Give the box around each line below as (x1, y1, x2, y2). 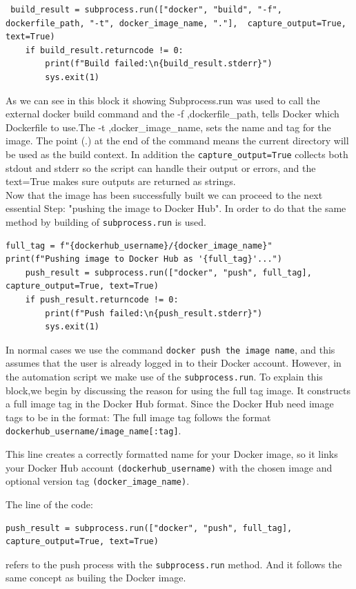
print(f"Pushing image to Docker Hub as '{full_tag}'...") (6, 254, 282, 264)
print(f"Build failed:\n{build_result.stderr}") (45, 59, 273, 69)
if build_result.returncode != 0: (25, 45, 184, 55)
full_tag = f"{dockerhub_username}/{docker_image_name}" (6, 240, 273, 251)
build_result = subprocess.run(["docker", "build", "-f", (10, 5, 282, 15)
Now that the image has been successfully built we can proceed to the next (6, 187, 323, 202)
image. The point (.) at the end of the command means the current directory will (6, 133, 349, 148)
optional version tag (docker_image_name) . (6, 474, 190, 488)
